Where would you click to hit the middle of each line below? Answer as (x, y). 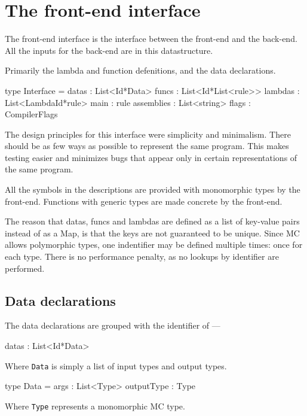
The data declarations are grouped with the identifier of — (113, 325)
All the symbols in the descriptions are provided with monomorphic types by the (153, 189)
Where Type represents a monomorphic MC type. (95, 406)
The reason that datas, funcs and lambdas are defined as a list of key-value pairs (152, 221)
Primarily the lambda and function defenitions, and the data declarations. (140, 70)
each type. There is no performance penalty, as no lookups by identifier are (142, 256)
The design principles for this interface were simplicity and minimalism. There (148, 134)
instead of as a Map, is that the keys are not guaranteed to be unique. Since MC (152, 233)
